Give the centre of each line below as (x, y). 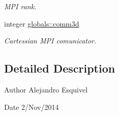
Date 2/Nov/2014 (32, 107)
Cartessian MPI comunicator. (50, 41)
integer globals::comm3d (42, 23)
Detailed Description (60, 68)
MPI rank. (20, 6)
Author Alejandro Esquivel (46, 89)
